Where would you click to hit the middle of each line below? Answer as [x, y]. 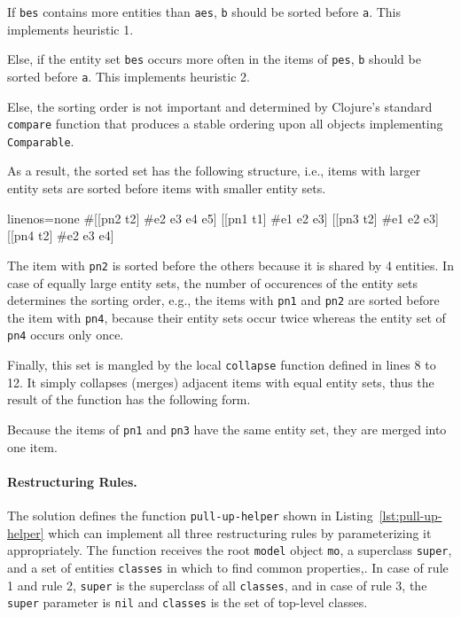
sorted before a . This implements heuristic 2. [129, 76]
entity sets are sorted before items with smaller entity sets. [167, 188]
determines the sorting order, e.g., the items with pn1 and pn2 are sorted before [223, 300]
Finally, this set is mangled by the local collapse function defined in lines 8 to [222, 365]
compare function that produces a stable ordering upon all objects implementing [225, 124]
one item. [32, 446]
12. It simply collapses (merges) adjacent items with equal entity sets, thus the [221, 382]
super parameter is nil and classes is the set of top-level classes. [188, 602]
